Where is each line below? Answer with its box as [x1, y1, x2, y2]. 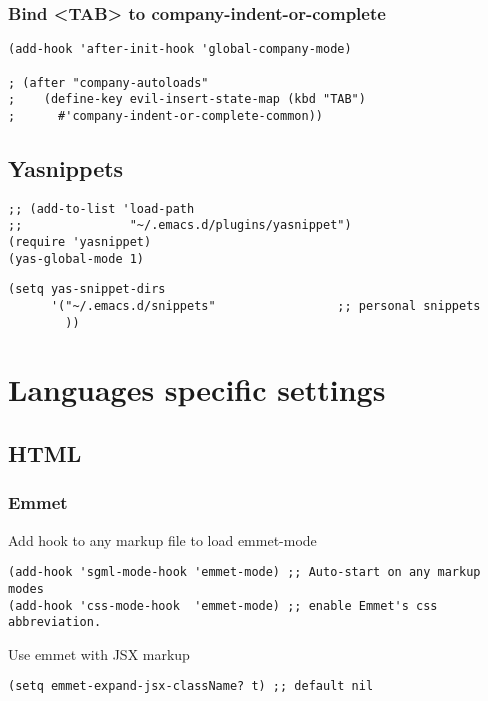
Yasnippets [8, 152, 124, 183]
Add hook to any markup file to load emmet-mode [8, 529, 317, 550]
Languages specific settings [8, 369, 386, 410]
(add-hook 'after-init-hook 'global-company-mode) [8, 42, 352, 57]
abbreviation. [8, 615, 102, 630]
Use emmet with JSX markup [8, 643, 190, 664]
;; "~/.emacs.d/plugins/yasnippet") [8, 218, 352, 233]
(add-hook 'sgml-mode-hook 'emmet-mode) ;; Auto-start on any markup [8, 565, 481, 580]
